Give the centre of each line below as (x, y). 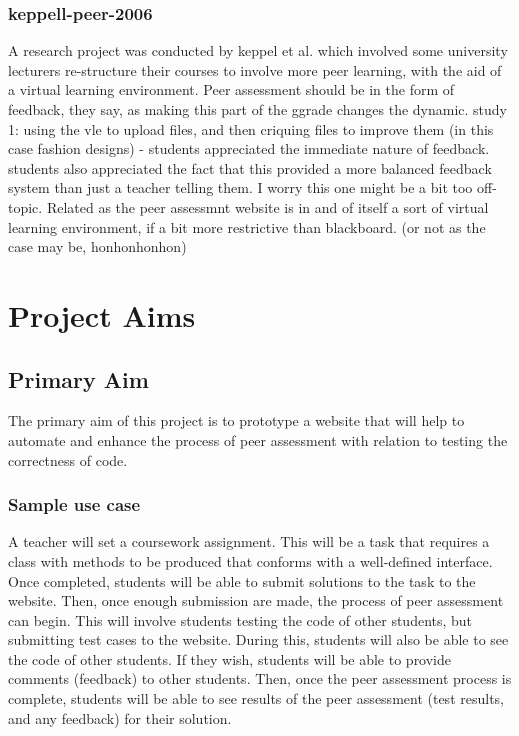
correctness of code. (68, 459)
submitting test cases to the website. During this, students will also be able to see (258, 639)
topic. (25, 206)
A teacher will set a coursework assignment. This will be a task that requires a (249, 541)
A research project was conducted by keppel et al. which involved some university (258, 50)
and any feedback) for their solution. (120, 717)
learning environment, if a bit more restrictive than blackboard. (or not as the (247, 226)
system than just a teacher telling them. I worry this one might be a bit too (240, 187)
